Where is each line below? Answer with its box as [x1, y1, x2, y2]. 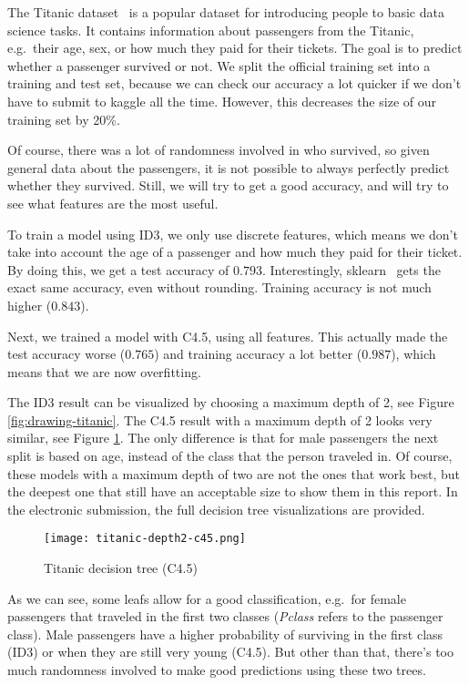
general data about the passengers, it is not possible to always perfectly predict [7, 158, 450, 177]
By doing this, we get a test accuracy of [7, 260, 229, 279]
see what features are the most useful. [7, 193, 219, 212]
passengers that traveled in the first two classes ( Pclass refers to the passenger [7, 607, 444, 626]
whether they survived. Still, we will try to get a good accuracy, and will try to [7, 176, 449, 195]
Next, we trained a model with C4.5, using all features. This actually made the [7, 326, 448, 345]
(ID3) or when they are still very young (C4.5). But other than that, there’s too [7, 642, 454, 661]
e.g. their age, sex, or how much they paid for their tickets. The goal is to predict [7, 38, 463, 57]
